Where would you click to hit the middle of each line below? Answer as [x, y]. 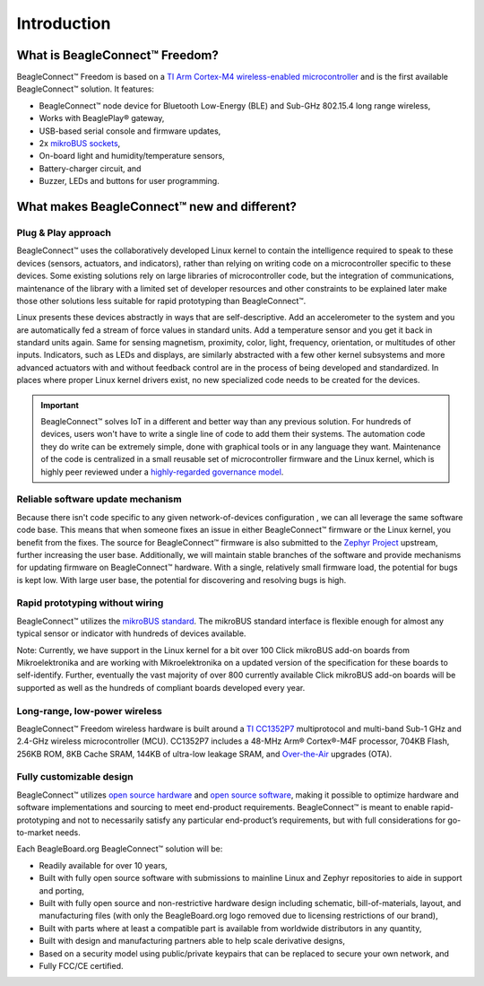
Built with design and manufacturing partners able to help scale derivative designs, [192, 941]
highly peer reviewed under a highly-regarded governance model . [162, 472]
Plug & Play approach [64, 232]
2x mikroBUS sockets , [80, 144]
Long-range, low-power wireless [90, 711]
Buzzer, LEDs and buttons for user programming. [129, 181]
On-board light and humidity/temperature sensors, [132, 156]
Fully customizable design [75, 777]
